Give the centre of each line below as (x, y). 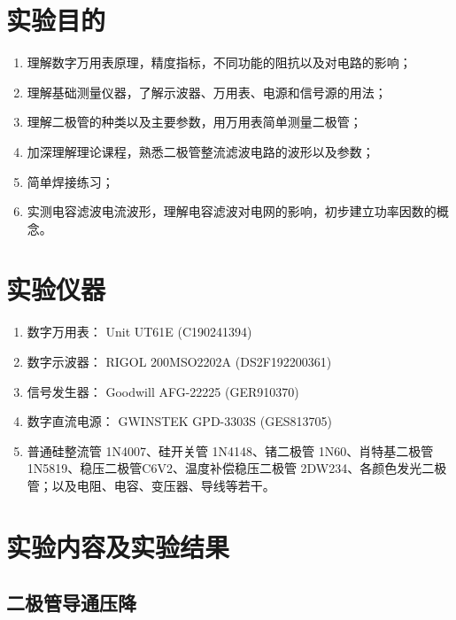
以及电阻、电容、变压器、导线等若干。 (163, 485)
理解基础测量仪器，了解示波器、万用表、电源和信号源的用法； (207, 92)
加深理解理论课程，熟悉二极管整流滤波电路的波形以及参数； (201, 151)
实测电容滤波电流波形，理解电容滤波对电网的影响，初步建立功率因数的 (232, 211)
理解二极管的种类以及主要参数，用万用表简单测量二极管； (194, 122)
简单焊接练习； (70, 181)
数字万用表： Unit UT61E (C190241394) (139, 332)
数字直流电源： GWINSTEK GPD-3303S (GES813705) (179, 421)
